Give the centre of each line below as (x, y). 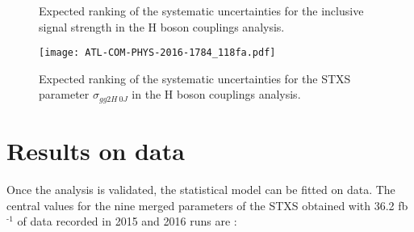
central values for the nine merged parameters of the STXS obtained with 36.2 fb (207, 205)
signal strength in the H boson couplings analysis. (162, 26)
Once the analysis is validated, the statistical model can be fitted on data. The (201, 190)
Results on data (96, 151)
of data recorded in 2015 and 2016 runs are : (127, 221)
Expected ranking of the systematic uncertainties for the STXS (195, 78)
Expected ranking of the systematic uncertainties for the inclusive (201, 11)
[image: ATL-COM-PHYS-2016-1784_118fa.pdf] (157, 53)
